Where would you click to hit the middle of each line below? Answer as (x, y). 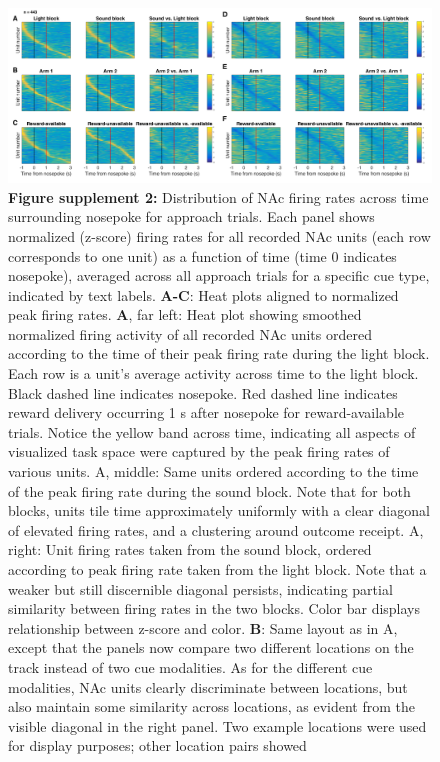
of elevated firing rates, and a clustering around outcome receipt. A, (216, 529)
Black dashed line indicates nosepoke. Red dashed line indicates (203, 392)
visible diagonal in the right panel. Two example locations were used (217, 725)
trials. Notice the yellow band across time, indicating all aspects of (212, 431)
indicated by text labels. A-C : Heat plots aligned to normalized (203, 294)
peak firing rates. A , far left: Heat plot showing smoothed (185, 314)
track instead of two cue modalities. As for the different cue (190, 666)
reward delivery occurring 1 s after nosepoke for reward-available (206, 412)
